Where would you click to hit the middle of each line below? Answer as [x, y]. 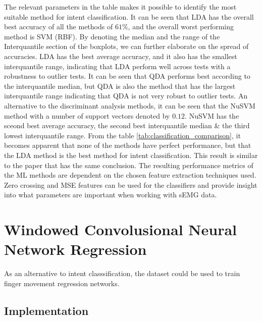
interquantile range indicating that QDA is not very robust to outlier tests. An [126, 96]
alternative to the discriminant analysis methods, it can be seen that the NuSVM [130, 105]
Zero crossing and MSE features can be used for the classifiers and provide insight [131, 184]
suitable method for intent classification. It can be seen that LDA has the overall [129, 16]
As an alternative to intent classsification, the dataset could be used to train [122, 273]
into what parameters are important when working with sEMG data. [111, 195]
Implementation [46, 310]
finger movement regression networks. [62, 283]
